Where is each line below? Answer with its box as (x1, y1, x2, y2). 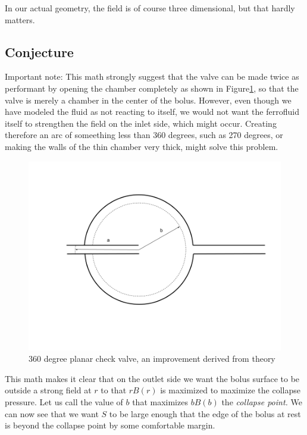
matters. (5, 13, 35, 26)
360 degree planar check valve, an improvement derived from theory (29, 352, 275, 365)
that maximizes (132, 395, 188, 408)
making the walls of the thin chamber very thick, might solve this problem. (5, 140, 278, 152)
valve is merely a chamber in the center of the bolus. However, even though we (5, 93, 292, 106)
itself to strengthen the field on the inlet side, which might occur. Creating (5, 117, 277, 129)
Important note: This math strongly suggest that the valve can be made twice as (5, 70, 299, 83)
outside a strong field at (5, 384, 92, 396)
